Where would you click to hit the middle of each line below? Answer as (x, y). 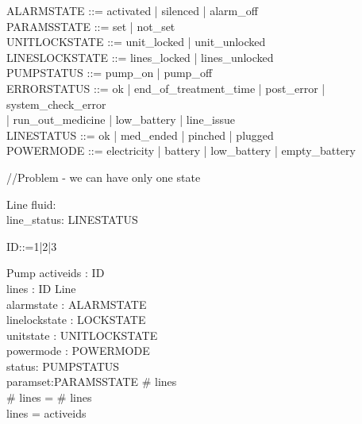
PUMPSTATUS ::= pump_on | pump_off (110, 73)
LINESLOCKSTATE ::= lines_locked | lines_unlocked (140, 57)
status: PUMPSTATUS (63, 366)
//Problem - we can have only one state (104, 177)
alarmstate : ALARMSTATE (77, 304)
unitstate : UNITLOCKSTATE (82, 335)
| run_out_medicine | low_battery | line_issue (121, 119)
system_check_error (56, 104)
